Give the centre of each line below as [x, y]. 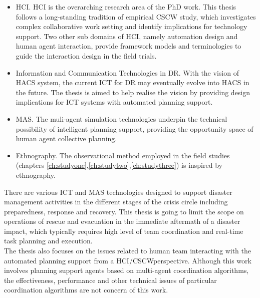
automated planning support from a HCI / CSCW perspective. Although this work [128, 260]
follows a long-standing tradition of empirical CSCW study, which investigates [136, 16]
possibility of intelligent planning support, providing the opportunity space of [135, 128]
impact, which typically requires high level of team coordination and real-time [124, 231]
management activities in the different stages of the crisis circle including [116, 202]
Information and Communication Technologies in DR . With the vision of [127, 72]
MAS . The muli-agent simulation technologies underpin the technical [121, 118]
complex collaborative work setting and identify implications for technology [132, 26]
